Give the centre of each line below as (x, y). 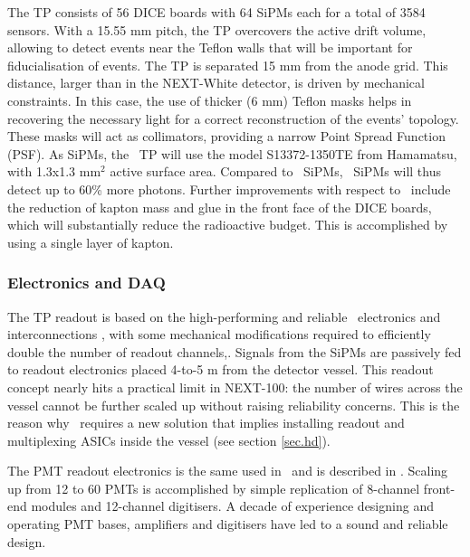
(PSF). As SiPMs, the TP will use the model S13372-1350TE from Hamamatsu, (232, 153)
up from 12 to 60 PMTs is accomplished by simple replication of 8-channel (214, 488)
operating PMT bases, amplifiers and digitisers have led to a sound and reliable (228, 524)
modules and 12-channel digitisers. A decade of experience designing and (232, 506)
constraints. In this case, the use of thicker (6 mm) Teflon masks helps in (210, 100)
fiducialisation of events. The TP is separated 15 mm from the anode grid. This (228, 65)
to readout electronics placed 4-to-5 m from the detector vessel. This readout (221, 369)
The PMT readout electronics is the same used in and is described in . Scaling (228, 471)
